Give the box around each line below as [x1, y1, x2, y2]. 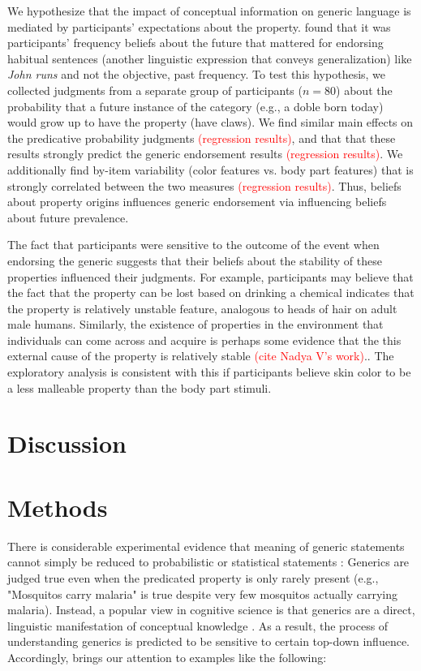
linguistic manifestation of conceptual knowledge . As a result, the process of [7, 617, 389, 634]
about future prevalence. [7, 209, 129, 226]
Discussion [7, 427, 127, 460]
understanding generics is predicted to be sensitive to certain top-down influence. [7, 633, 410, 650]
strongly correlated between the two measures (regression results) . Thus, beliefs [7, 177, 402, 194]
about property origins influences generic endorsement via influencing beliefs [7, 193, 387, 210]
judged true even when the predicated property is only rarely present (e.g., [7, 569, 379, 586]
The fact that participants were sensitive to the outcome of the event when [7, 236, 380, 253]
